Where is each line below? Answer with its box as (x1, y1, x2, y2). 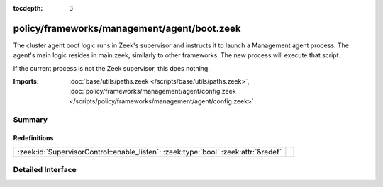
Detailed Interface (13, 165, 77, 175)
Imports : (13, 77, 39, 86)
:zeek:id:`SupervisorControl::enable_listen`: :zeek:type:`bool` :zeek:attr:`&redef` (17, 147, 282, 157)
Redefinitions (13, 134, 54, 142)
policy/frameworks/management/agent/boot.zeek (13, 22, 241, 35)
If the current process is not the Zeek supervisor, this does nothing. (13, 64, 211, 72)
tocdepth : (13, 4, 43, 12)
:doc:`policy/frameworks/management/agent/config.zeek (69, 87, 237, 96)
